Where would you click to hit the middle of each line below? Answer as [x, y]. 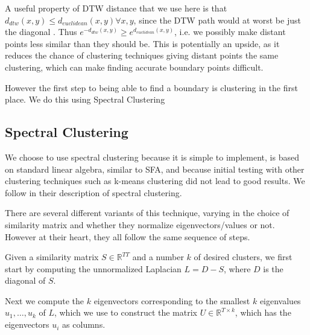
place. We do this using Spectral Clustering [85, 99]
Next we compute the [45, 300]
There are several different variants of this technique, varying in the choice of [147, 213]
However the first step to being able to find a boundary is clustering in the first [151, 87]
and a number [158, 257]
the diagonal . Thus [41, 32]
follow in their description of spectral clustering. [93, 192]
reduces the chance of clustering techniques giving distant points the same [142, 55]
